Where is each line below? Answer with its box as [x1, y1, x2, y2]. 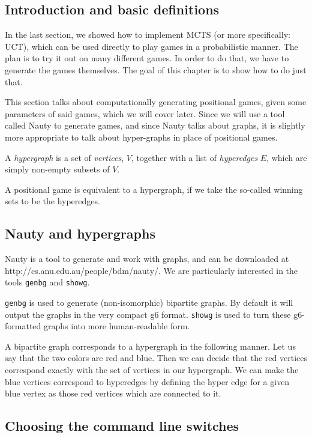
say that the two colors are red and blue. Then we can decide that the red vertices [5, 351, 307, 364]
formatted [5, 320, 41, 332]
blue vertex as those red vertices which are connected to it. [5, 387, 221, 400]
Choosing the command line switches [5, 416, 239, 435]
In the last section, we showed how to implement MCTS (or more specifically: [5, 28, 290, 41]
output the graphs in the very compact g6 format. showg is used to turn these [5, 308, 291, 320]
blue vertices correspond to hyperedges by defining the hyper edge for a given [5, 375, 290, 388]
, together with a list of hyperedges [131, 151, 258, 163]
